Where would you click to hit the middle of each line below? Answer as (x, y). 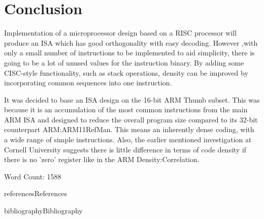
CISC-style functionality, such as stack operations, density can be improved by (126, 72)
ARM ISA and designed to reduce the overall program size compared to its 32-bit (131, 119)
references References (36, 193)
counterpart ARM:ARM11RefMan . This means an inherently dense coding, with (129, 129)
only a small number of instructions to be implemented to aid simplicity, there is (129, 53)
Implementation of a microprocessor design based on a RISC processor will (121, 33)
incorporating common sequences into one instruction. (88, 83)
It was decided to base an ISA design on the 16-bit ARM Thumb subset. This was (132, 99)
